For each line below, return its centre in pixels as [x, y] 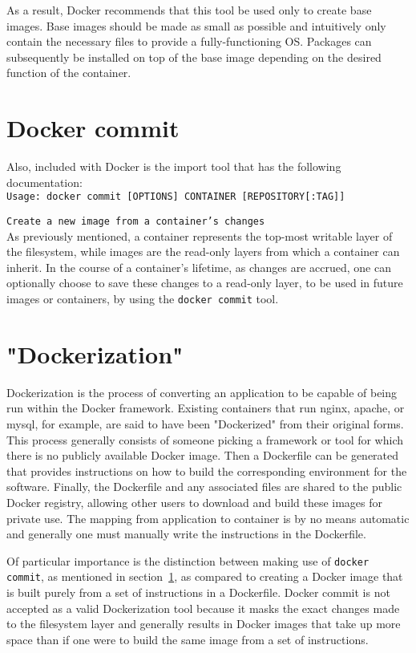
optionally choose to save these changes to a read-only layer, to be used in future [205, 283]
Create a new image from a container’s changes [136, 221]
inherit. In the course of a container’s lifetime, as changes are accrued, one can [199, 267]
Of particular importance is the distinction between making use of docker [188, 560]
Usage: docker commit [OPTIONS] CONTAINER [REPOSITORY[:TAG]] [176, 197]
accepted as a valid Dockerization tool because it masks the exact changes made [203, 608]
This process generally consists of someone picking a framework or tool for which [205, 439]
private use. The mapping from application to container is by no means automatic [208, 518]
